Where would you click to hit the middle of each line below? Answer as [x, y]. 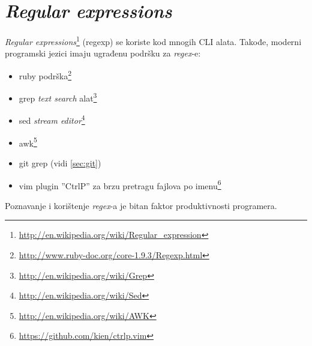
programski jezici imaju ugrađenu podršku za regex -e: [103, 53]
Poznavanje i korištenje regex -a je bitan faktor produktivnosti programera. [141, 205]
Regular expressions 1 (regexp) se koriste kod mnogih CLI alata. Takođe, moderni [153, 41]
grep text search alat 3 [58, 97]
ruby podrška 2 [45, 74]
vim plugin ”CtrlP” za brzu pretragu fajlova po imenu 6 [120, 184]
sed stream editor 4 [52, 120]
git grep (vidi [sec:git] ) [60, 162]
